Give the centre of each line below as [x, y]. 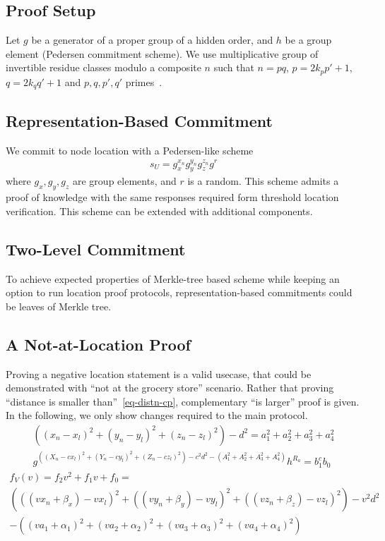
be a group [308, 40]
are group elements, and [125, 181]
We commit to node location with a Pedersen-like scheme [130, 150]
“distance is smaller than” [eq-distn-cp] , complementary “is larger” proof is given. [183, 401]
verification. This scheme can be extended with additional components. [159, 211]
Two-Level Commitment [96, 249]
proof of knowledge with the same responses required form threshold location [172, 197]
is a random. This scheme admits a [263, 181]
